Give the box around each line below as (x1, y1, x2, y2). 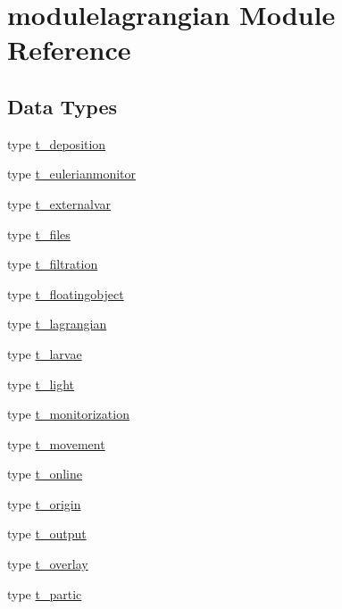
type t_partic (7, 584, 82, 603)
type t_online (7, 464, 83, 483)
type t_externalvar (7, 194, 111, 213)
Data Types (7, 92, 117, 120)
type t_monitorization (7, 405, 129, 423)
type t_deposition (7, 134, 106, 153)
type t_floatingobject (7, 284, 124, 303)
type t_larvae (7, 344, 82, 363)
